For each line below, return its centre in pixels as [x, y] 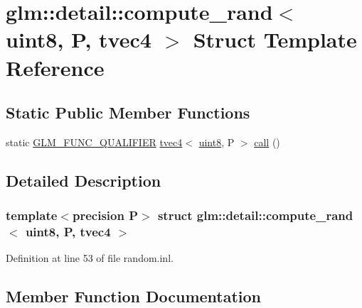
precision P [105, 215]
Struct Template [275, 39]
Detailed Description [84, 180]
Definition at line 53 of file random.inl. [90, 258]
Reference [55, 67]
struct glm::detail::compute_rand [255, 215]
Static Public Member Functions [128, 112]
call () [267, 142]
